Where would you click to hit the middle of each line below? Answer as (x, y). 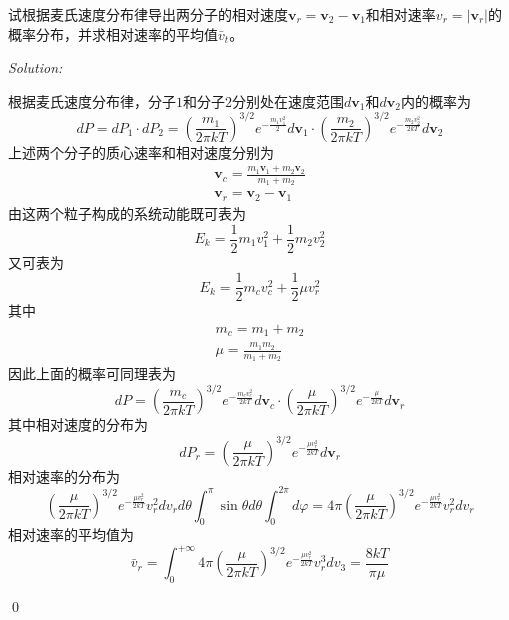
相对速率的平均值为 (71, 534)
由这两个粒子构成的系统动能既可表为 (127, 212)
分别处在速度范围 (288, 100)
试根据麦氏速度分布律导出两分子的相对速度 (148, 14)
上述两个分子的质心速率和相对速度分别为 (141, 151)
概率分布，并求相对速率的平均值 (113, 33)
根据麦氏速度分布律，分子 (92, 100)
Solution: (35, 67)
